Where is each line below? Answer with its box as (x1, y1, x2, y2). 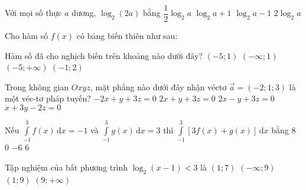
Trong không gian (5, 80, 69, 93)
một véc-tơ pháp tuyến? (5, 92, 91, 104)
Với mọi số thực (5, 6, 62, 19)
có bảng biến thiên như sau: (76, 30, 178, 42)
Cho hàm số (5, 30, 48, 42)
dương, (71, 6, 96, 19)
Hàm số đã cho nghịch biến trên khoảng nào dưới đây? (5, 49, 203, 61)
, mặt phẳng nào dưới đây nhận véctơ (90, 80, 227, 93)
